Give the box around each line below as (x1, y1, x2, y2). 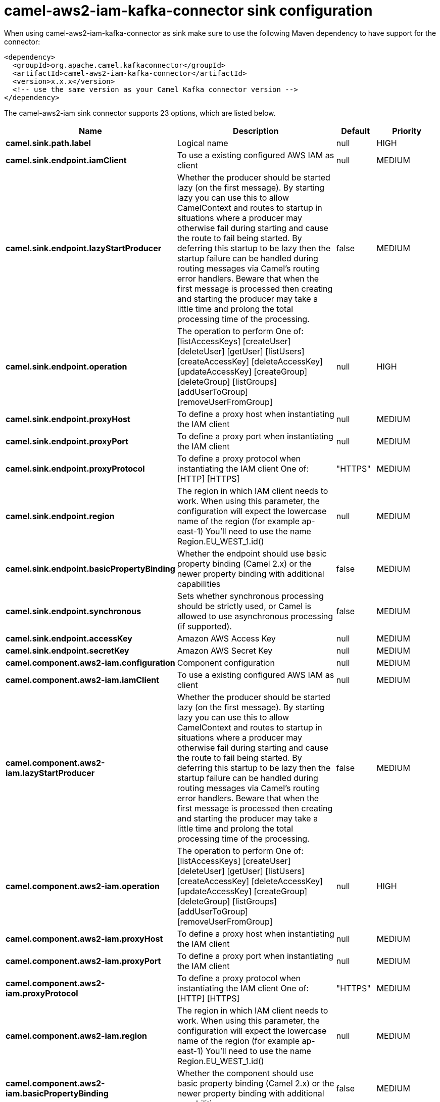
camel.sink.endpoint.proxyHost (6, 414, 130, 424)
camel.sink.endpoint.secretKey (6, 645, 129, 656)
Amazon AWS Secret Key (177, 645, 273, 656)
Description (233, 125, 279, 136)
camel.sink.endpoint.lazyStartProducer (6, 243, 162, 253)
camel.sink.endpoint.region (6, 511, 115, 521)
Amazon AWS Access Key (177, 633, 276, 644)
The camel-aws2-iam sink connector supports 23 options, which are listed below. (4, 108, 276, 117)
